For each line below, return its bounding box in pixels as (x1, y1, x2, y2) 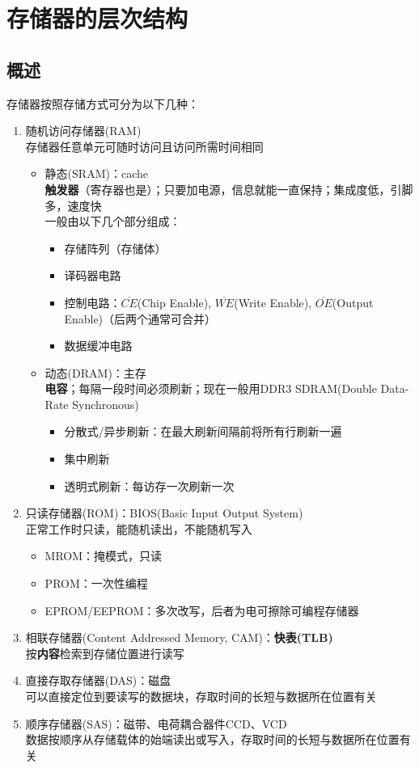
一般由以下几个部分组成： (44, 213, 181, 230)
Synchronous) (72, 395, 139, 412)
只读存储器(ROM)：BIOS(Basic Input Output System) (25, 504, 303, 521)
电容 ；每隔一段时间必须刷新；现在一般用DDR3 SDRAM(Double (44, 380, 377, 397)
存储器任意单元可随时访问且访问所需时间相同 (25, 137, 264, 154)
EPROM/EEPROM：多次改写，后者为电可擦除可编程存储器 (44, 601, 359, 618)
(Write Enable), (234, 293, 312, 310)
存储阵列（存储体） (64, 239, 167, 256)
